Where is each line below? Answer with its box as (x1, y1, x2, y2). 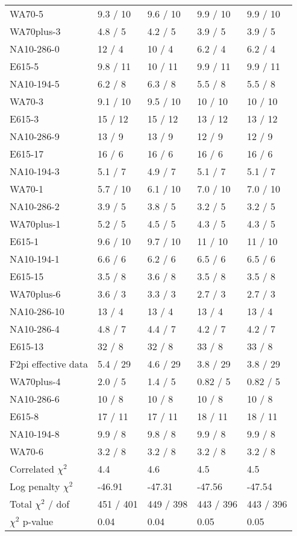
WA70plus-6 (10, 287, 61, 301)
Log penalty (10, 479, 60, 493)
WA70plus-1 (10, 217, 61, 231)
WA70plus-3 (10, 24, 61, 38)
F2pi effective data (10, 357, 88, 371)
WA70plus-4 (10, 374, 61, 388)
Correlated (10, 462, 54, 476)
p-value (22, 514, 54, 528)
